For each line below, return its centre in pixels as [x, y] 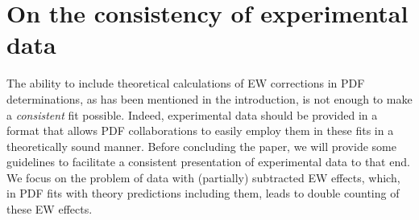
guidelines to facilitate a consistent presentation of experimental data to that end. [208, 162]
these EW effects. [50, 209]
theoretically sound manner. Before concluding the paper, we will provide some [201, 146]
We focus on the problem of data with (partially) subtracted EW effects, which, [203, 177]
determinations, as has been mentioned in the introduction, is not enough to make [209, 98]
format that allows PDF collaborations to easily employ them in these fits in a [200, 130]
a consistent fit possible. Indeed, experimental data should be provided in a [192, 114]
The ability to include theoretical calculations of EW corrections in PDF [186, 83]
